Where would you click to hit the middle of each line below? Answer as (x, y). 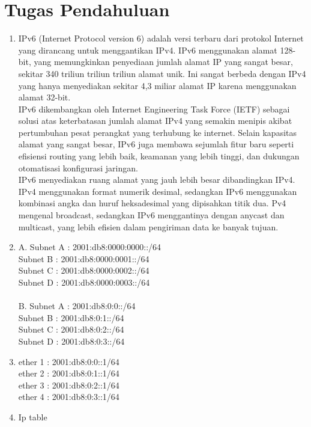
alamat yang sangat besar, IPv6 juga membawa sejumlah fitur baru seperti (156, 144)
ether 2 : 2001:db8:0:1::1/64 (69, 373)
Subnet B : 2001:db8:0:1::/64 (71, 317)
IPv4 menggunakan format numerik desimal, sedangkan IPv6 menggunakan (158, 191)
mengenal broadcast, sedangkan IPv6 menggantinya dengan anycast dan (151, 215)
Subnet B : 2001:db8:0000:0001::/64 (84, 258)
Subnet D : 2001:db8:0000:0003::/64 (84, 282)
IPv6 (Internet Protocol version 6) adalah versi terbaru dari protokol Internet (161, 38)
